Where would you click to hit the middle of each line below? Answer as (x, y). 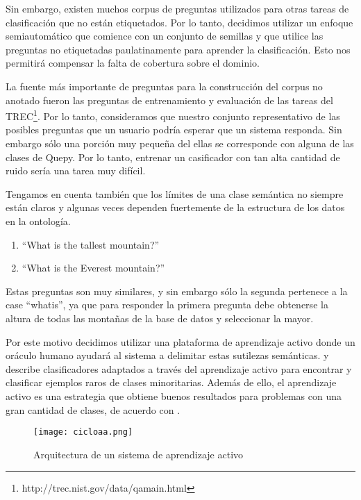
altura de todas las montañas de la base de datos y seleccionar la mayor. (160, 318)
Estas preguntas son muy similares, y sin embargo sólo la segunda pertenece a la (177, 291)
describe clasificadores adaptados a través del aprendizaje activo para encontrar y (179, 368)
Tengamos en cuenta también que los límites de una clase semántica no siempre (175, 193)
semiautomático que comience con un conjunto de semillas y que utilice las (165, 36)
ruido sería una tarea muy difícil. (76, 170)
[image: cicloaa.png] (83, 432)
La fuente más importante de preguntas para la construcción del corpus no (164, 86)
